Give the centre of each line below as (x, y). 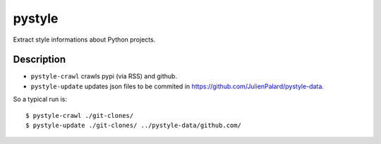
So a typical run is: (40, 100)
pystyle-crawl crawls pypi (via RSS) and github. (104, 76)
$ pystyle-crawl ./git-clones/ (80, 115)
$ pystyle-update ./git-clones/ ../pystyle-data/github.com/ (133, 126)
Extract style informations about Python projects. (84, 40)
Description (40, 60)
